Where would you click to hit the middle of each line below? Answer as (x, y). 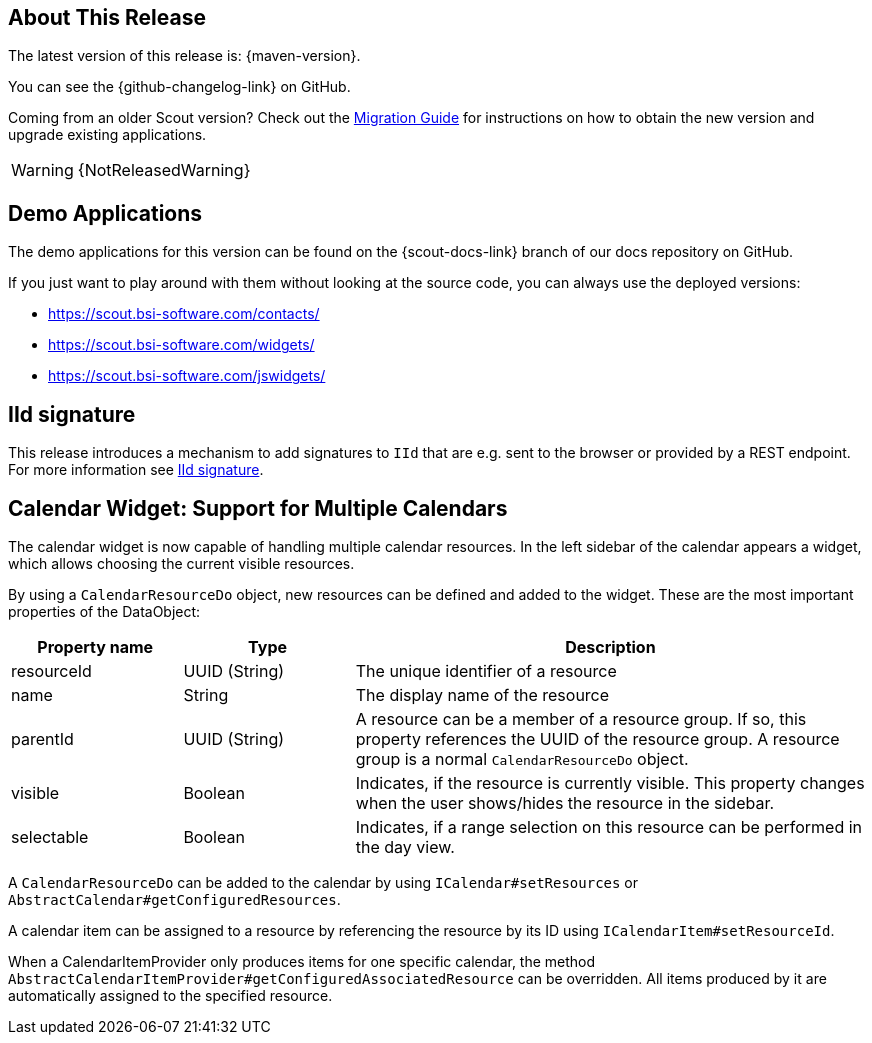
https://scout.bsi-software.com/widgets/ (181, 345)
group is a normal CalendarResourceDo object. (522, 758)
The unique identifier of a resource (486, 670)
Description (610, 646)
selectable (50, 836)
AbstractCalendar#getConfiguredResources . (174, 899)
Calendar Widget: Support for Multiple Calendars (258, 508)
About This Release (107, 17)
